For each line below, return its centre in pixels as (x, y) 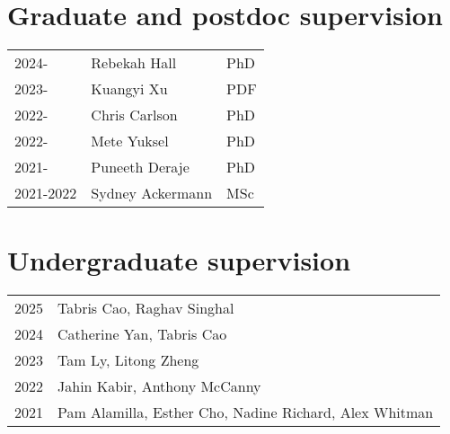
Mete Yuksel (130, 141)
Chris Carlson (134, 115)
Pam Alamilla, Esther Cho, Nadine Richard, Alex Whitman (246, 412)
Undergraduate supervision (179, 260)
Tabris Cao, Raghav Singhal (146, 308)
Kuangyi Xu (129, 89)
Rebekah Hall (134, 63)
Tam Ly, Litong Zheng (128, 360)
